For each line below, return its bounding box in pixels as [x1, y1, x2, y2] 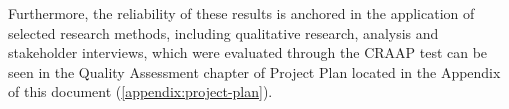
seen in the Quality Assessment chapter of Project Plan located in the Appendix [8, 61, 501, 82]
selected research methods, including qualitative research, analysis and [8, 22, 439, 43]
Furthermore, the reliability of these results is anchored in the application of [8, 3, 475, 23]
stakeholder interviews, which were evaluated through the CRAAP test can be [8, 42, 488, 63]
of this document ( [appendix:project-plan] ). [8, 81, 273, 102]
